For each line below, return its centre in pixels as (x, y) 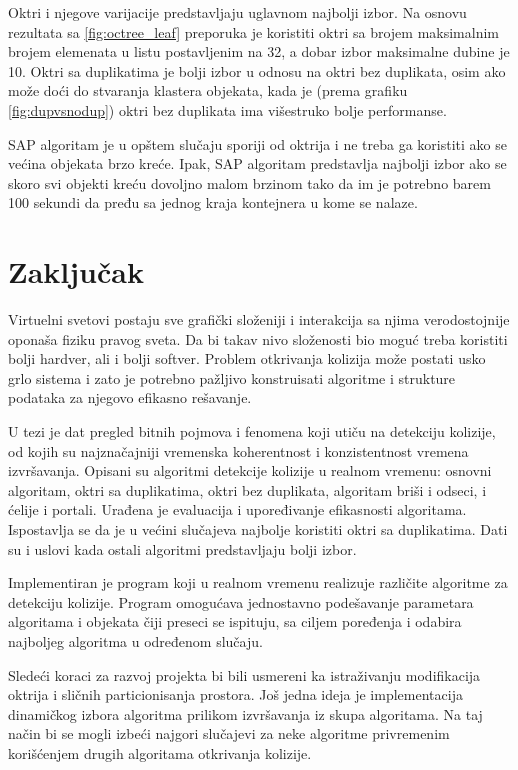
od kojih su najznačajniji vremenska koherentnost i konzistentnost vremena (238, 450)
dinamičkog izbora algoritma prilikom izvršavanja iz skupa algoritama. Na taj (245, 713)
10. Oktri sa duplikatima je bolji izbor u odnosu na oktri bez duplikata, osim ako (257, 70)
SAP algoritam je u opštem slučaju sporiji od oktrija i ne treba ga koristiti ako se (257, 143)
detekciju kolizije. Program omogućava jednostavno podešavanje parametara (241, 601)
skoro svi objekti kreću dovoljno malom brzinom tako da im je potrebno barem (249, 182)
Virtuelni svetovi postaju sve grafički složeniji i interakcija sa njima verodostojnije (259, 319)
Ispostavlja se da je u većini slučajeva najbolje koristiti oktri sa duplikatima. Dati (258, 529)
